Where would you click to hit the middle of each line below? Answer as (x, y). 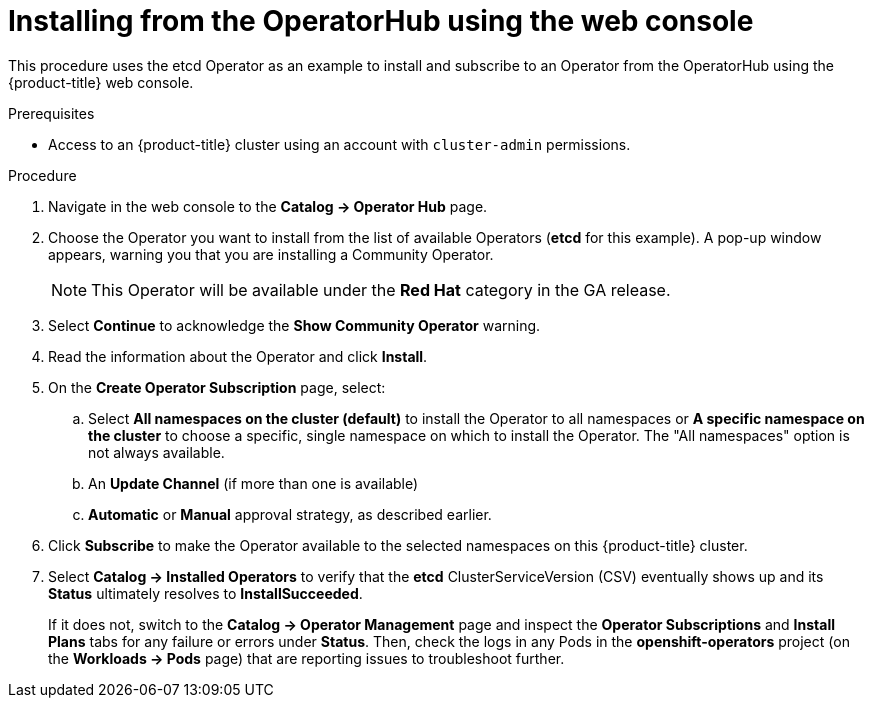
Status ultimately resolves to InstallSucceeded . (205, 593)
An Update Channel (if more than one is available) (253, 483)
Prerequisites (51, 113)
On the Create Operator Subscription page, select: (217, 387)
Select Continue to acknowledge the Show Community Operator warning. (294, 325)
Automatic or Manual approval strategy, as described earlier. (290, 514)
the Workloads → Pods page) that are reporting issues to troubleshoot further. (306, 658)
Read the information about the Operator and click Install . (238, 356)
